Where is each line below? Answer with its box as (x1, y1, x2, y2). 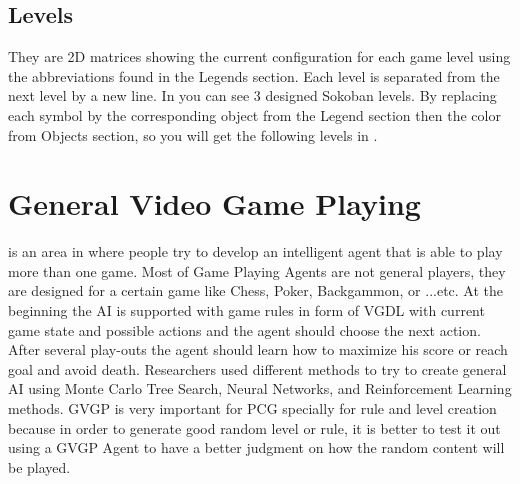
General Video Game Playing (8, 183, 421, 224)
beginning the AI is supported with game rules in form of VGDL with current (8, 300, 485, 321)
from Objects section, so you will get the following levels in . (8, 124, 378, 145)
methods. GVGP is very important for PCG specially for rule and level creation (8, 398, 497, 419)
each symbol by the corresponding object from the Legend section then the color (8, 104, 501, 125)
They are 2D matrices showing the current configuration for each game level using (8, 46, 511, 67)
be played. (8, 456, 71, 477)
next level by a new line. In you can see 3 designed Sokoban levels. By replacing (8, 85, 497, 106)
